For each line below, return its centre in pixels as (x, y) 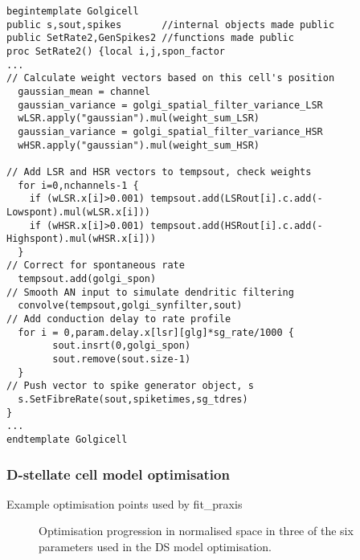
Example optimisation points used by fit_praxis (125, 503)
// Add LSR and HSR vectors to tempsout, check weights (159, 172)
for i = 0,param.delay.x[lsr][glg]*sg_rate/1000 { (156, 332)
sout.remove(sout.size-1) (122, 360)
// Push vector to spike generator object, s (130, 386)
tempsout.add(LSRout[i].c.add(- (236, 199)
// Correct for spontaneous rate (96, 266)
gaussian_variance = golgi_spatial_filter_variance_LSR (170, 105)
